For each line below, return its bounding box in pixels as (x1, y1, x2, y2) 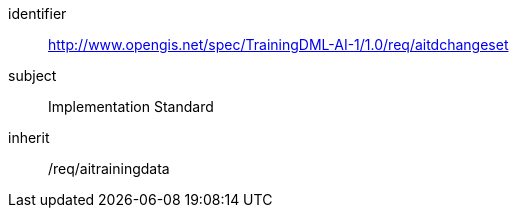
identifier (8, 5, 67, 22)
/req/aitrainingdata (48, 160, 170, 177)
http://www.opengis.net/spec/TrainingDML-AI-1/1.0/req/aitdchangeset (48, 36, 509, 53)
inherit (8, 129, 50, 146)
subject (8, 67, 57, 84)
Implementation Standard (48, 98, 214, 115)
